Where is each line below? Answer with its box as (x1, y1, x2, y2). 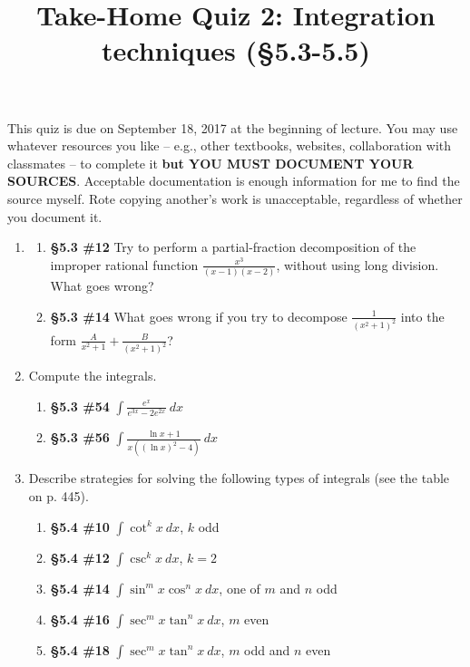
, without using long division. (276, 255, 439, 274)
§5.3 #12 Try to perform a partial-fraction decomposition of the (50, 237, 416, 256)
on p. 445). (28, 487, 89, 506)
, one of (219, 578, 260, 597)
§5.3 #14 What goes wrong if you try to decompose (50, 306, 348, 325)
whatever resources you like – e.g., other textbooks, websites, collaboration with (7, 136, 452, 155)
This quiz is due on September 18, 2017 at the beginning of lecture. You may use (7, 118, 458, 137)
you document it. (7, 207, 103, 226)
